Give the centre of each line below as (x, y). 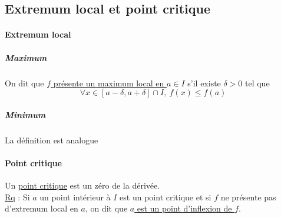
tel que (257, 83)
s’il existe (204, 83)
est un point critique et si (166, 197)
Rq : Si (17, 197)
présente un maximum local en (109, 83)
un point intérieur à (75, 197)
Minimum (25, 114)
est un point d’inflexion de (184, 208)
